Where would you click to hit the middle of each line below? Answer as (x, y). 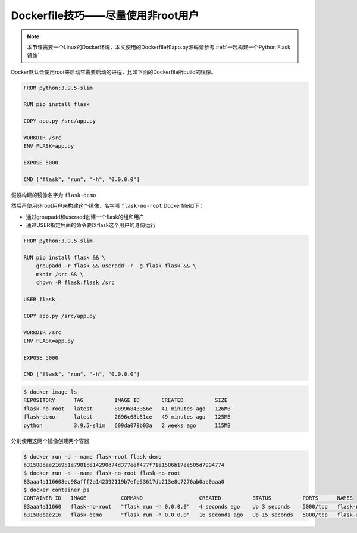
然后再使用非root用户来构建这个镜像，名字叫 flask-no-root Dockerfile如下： (108, 206)
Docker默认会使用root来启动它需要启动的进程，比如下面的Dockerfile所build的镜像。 (114, 72)
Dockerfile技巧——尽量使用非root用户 (105, 15)
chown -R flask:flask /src (76, 283)
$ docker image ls (50, 392)
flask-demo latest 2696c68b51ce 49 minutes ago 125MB (127, 417)
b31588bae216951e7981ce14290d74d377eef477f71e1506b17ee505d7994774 (124, 465)
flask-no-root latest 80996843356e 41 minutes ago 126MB (127, 409)
